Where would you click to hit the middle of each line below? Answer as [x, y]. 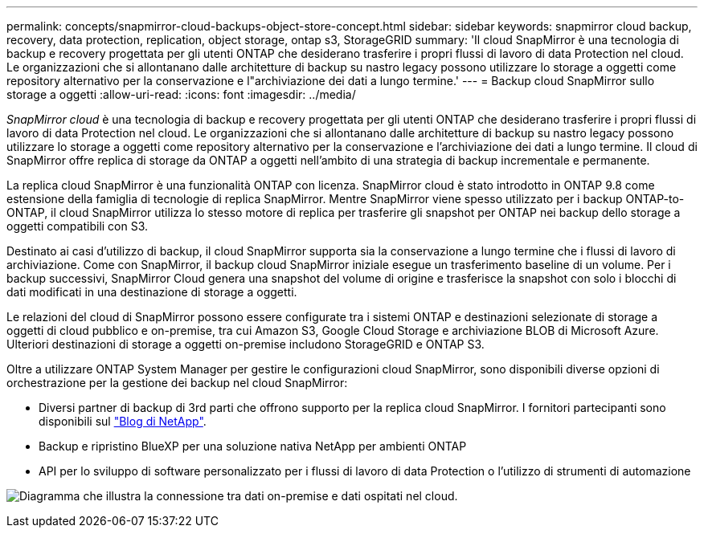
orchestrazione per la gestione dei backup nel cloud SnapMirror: [177, 383]
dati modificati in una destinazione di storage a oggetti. [152, 292]
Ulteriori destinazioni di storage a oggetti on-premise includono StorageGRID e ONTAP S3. [246, 344]
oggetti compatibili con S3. [78, 226]
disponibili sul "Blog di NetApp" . [123, 421]
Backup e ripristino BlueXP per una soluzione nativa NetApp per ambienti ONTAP [253, 446]
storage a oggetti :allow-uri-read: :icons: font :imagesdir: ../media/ [181, 94]
